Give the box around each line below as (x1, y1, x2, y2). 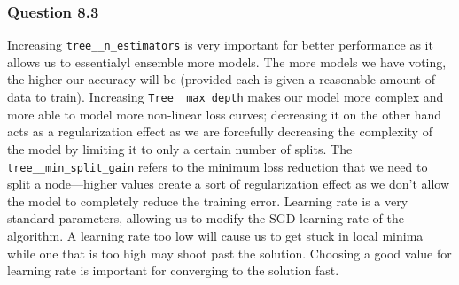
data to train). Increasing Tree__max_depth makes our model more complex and (7, 88, 444, 106)
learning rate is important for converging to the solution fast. (7, 261, 339, 280)
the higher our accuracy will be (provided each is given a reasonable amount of (7, 70, 435, 89)
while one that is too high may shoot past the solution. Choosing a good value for (7, 243, 452, 262)
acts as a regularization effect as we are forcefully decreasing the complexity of (7, 122, 432, 141)
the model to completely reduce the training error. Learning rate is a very (7, 191, 408, 210)
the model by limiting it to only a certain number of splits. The (7, 139, 353, 158)
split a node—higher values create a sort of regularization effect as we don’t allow (7, 174, 450, 193)
